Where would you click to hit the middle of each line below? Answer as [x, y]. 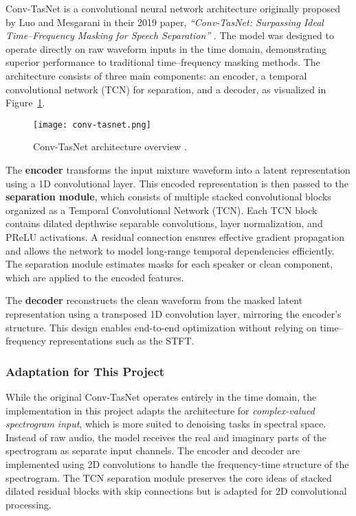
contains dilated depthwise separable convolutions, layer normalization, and [164, 223]
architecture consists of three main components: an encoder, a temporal [156, 75]
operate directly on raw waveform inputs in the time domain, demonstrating [166, 48]
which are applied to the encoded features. [95, 277]
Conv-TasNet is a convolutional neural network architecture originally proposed [173, 8]
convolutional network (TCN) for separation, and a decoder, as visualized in [166, 89]
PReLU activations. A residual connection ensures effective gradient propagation [175, 236]
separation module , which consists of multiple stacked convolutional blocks [168, 197]
